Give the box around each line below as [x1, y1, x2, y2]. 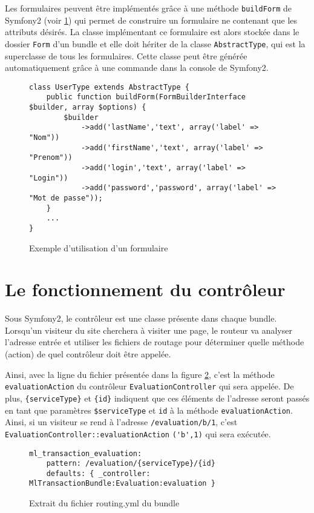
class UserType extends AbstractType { [29, 82, 189, 91]
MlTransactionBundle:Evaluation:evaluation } [29, 479, 215, 488]
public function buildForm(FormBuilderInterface [46, 93, 246, 102]
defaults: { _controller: [46, 469, 151, 478]
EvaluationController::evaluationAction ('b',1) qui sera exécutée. [5, 427, 271, 440]
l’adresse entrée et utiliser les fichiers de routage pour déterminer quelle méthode [5, 336, 304, 348]
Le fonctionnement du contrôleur [5, 277, 286, 302]
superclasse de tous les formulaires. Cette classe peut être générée [5, 49, 247, 62]
